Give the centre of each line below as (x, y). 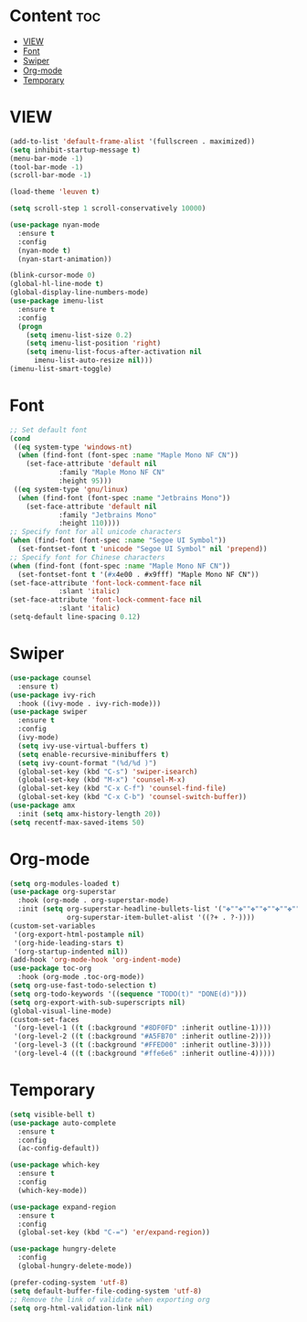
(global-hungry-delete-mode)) (75, 1266)
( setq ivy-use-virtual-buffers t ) (83, 746)
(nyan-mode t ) (44, 251)
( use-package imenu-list (57, 301)
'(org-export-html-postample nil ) (79, 934)
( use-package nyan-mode (55, 225)
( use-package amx (42, 805)
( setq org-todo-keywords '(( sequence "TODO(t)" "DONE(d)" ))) (128, 994)
